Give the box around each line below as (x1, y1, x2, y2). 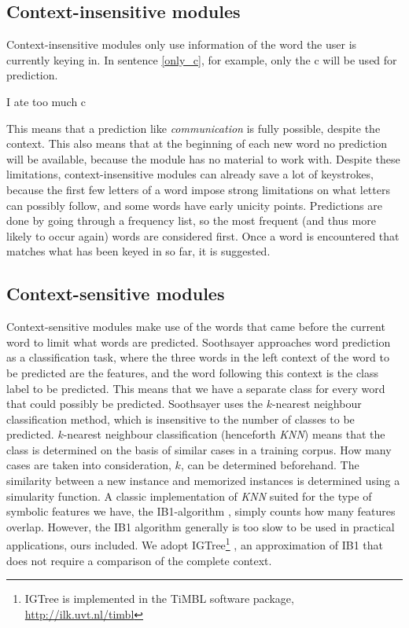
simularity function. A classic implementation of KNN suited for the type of (6, 487, 372, 504)
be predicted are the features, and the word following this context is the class (6, 364, 379, 380)
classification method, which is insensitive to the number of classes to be (6, 410, 355, 427)
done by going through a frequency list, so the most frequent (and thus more (6, 212, 376, 229)
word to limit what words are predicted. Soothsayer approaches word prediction (6, 333, 391, 350)
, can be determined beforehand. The (180, 457, 359, 473)
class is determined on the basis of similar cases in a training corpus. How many (6, 441, 392, 457)
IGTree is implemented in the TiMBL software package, (24, 590, 294, 607)
